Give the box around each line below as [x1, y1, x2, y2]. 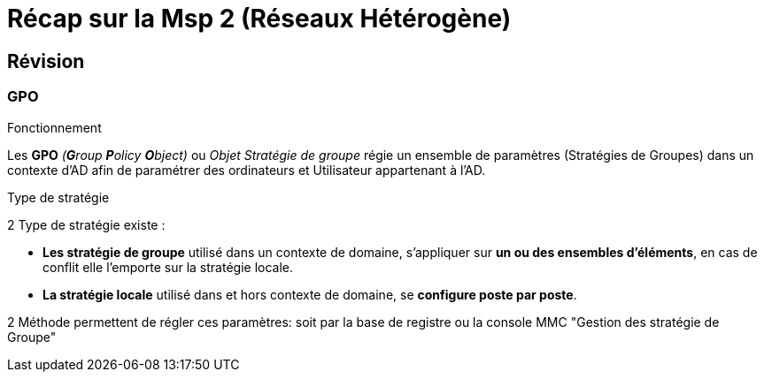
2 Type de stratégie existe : [7, 216, 166, 232]
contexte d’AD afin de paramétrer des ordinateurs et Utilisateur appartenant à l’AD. [7, 162, 486, 178]
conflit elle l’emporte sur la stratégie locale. [42, 259, 293, 275]
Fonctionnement [7, 119, 102, 135]
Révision [7, 49, 85, 72]
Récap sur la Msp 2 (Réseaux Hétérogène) [7, 4, 512, 34]
